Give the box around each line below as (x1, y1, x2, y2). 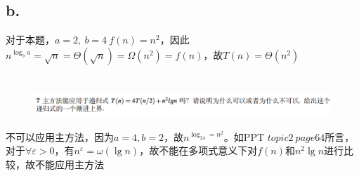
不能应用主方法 (34, 156, 104, 171)
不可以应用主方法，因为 (6, 129, 114, 144)
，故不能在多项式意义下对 (139, 143, 258, 158)
